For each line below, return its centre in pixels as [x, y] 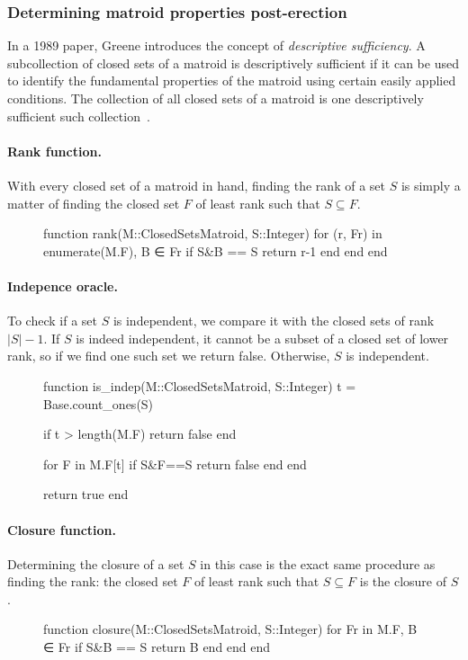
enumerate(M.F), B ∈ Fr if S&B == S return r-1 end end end [216, 250]
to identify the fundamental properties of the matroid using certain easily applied [232, 80]
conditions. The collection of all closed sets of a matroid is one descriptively [216, 98]
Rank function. [54, 151]
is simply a [431, 185]
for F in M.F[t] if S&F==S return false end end [175, 464]
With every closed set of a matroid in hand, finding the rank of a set [196, 185]
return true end [86, 494]
